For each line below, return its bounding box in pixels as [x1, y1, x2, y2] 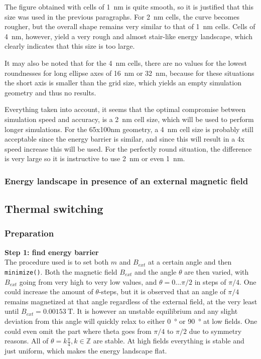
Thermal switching [5, 201, 103, 216]
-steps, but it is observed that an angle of [98, 286, 226, 297]
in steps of [194, 276, 226, 287]
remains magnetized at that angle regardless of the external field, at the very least [5, 296, 257, 306]
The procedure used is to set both [5, 257, 109, 267]
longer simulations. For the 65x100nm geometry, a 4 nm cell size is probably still [5, 124, 253, 134]
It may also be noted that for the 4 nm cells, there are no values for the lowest [5, 57, 247, 68]
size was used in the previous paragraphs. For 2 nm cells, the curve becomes [5, 11, 239, 22]
